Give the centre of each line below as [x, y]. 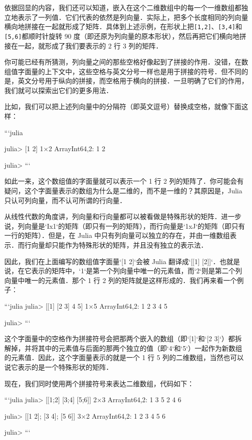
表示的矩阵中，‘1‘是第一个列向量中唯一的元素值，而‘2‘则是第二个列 [137, 271]
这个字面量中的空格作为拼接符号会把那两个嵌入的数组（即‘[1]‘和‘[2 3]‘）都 [120, 338]
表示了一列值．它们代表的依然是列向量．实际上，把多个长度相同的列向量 [133, 17]
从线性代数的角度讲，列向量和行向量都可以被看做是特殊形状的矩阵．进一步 [123, 216]
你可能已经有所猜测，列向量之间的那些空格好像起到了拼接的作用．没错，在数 [126, 62]
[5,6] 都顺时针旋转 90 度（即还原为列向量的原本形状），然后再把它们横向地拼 [126, 36]
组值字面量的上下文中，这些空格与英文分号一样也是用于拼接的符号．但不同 [123, 71]
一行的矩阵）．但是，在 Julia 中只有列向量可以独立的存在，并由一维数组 [117, 235]
